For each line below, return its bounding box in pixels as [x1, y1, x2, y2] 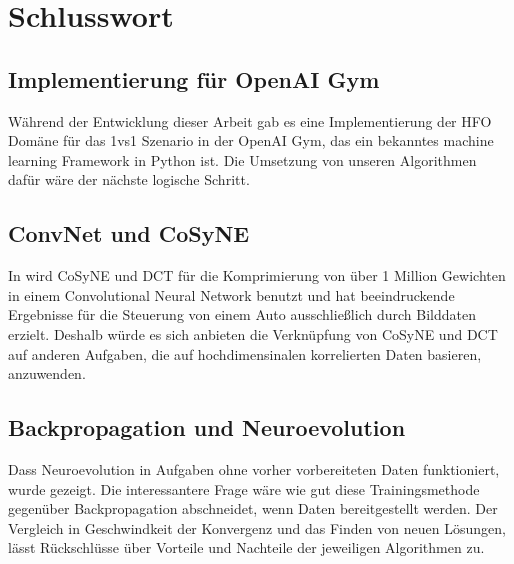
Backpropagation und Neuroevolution [8, 412, 406, 443]
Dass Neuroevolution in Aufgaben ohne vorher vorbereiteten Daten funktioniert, [8, 458, 500, 479]
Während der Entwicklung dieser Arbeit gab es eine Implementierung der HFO [8, 110, 492, 131]
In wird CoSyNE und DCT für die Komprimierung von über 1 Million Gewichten [8, 265, 506, 286]
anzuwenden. [8, 363, 86, 384]
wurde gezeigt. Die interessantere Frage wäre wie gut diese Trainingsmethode [8, 478, 480, 499]
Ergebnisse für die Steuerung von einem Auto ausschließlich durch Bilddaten [8, 304, 476, 325]
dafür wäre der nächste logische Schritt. [8, 169, 250, 190]
